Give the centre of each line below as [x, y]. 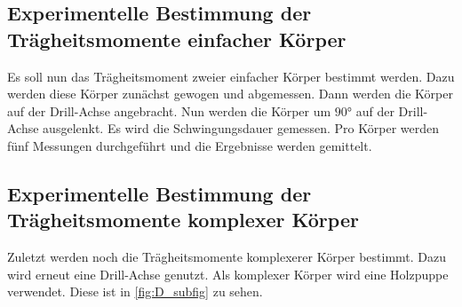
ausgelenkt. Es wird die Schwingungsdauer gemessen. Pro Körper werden [241, 128]
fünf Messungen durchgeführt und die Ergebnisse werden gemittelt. [190, 145]
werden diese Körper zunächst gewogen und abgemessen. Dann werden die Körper [230, 94]
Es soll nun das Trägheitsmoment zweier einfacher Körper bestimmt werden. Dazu [231, 76]
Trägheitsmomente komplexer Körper [183, 220]
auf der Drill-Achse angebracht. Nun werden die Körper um [169, 110]
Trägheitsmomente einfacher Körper [177, 39]
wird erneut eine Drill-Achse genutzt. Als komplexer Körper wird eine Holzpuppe [228, 274]
